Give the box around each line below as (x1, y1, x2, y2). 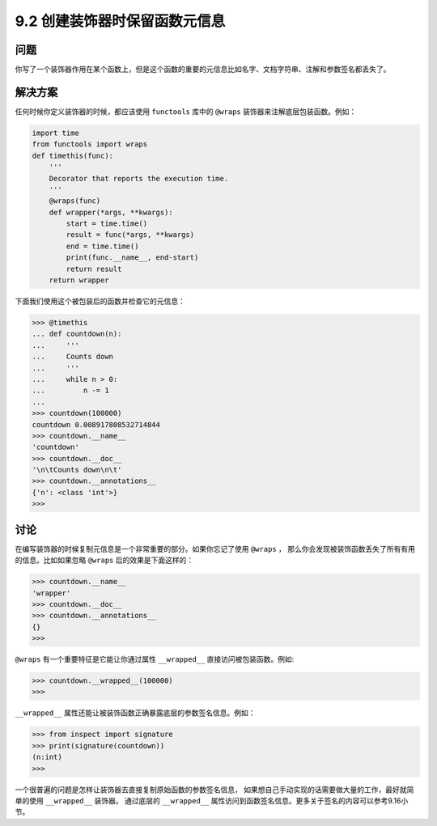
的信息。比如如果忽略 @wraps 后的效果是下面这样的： (15, 555, 194, 565)
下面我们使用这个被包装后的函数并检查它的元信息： (15, 296, 185, 307)
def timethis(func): (32, 150, 113, 160)
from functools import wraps (32, 140, 148, 149)
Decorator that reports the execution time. (49, 174, 229, 183)
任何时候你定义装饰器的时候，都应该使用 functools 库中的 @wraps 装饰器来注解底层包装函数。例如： (15, 106, 357, 116)
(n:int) (32, 752, 62, 762)
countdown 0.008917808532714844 (32, 420, 161, 429)
